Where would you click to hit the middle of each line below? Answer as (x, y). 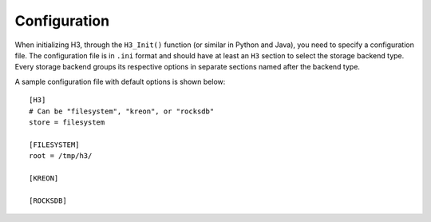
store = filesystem (67, 122)
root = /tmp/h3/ (61, 156)
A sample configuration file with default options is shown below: (120, 81)
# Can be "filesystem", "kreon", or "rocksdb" (122, 111)
